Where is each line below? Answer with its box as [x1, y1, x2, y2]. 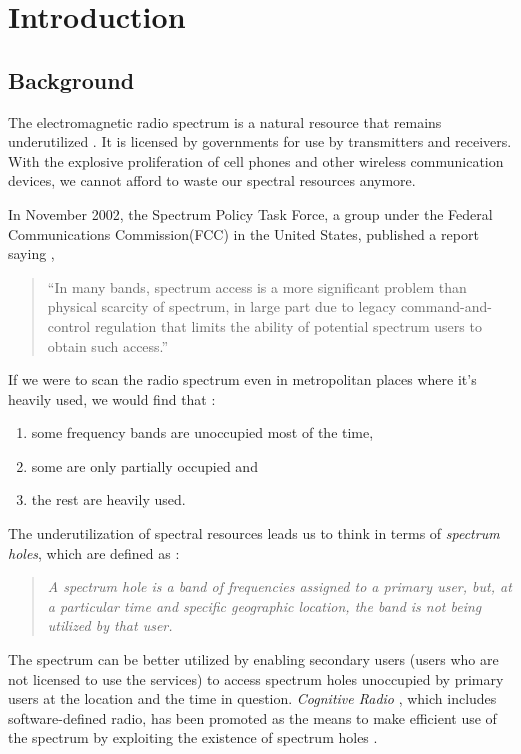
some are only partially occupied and [31, 455, 258, 476]
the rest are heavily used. [31, 489, 186, 510]
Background [8, 64, 135, 95]
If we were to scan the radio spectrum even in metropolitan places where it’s [8, 369, 477, 390]
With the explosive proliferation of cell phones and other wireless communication [8, 150, 504, 171]
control [47, 315, 91, 336]
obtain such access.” [47, 335, 169, 356]
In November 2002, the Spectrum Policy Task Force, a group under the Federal [8, 203, 493, 224]
